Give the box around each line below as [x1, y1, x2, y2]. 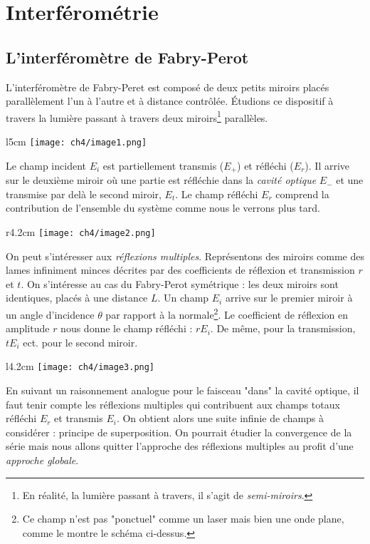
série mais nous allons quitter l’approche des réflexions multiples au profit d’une [6, 438, 354, 453]
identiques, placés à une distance [6, 290, 148, 305]
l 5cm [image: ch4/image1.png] [6, 134, 147, 149]
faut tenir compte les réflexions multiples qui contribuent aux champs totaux [6, 396, 340, 411]
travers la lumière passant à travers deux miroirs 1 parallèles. [6, 108, 268, 125]
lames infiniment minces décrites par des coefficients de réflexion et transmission [6, 262, 355, 277]
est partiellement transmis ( [102, 158, 224, 173]
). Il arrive [305, 158, 350, 173]
